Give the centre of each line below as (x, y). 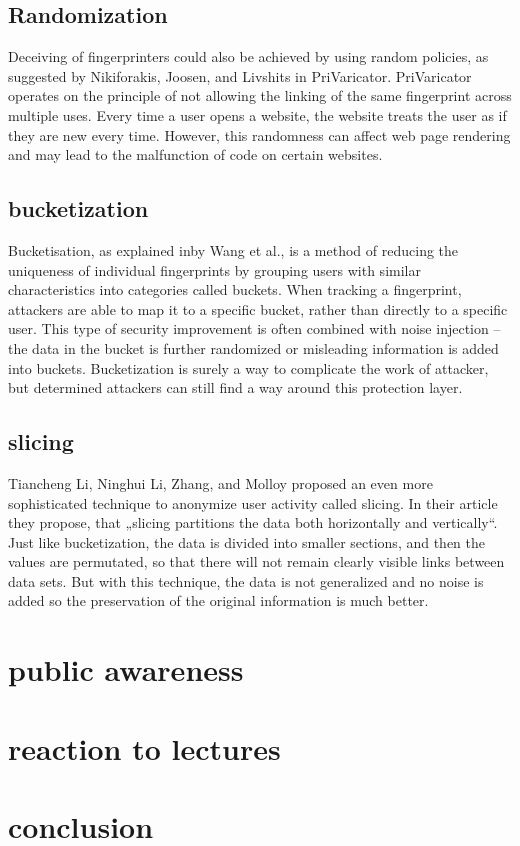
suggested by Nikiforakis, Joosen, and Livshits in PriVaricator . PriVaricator (240, 75)
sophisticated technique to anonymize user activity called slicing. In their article (253, 502)
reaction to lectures (144, 747)
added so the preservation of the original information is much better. (218, 600)
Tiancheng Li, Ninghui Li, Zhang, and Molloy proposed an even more (220, 482)
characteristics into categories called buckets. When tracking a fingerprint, (235, 289)
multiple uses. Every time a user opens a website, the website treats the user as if (257, 114)
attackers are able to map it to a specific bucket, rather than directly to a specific (258, 308)
